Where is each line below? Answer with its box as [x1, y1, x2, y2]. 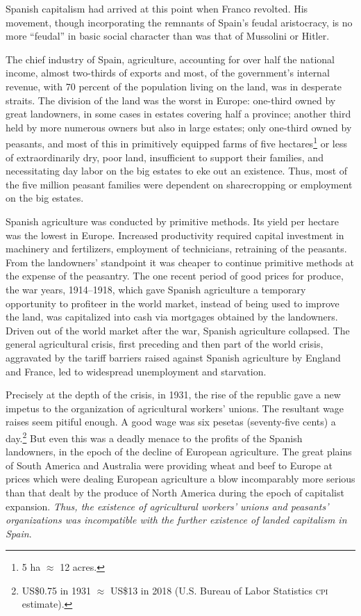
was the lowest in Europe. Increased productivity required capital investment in [6, 227, 344, 242]
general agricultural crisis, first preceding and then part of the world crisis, [6, 337, 324, 351]
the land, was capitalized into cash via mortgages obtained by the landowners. [6, 309, 338, 324]
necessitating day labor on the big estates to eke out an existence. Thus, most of [6, 163, 348, 178]
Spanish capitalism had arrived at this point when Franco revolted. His [6, 1, 308, 15]
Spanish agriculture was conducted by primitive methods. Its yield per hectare [6, 213, 339, 228]
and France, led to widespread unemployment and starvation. [6, 364, 267, 378]
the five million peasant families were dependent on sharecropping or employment [6, 177, 353, 191]
